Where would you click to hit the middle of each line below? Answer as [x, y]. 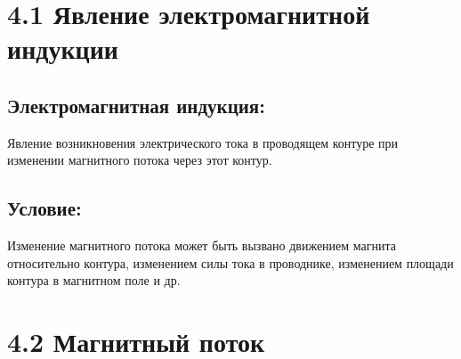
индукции [63, 49]
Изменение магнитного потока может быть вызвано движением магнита [202, 245]
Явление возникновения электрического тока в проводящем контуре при [203, 142]
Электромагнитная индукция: [136, 105]
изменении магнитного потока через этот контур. [140, 160]
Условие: [44, 208]
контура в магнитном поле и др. [94, 280]
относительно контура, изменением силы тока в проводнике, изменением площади [230, 262]
